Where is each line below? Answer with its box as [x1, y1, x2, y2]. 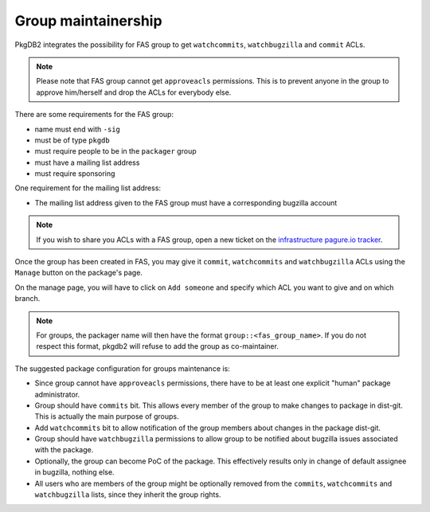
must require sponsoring [34, 169, 115, 178]
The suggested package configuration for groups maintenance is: [14, 363, 230, 373]
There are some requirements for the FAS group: [14, 110, 174, 119]
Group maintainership [14, 12, 162, 29]
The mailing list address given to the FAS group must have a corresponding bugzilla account [34, 197, 338, 207]
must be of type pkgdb [34, 135, 111, 145]
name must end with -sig [34, 124, 121, 134]
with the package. [34, 445, 94, 455]
